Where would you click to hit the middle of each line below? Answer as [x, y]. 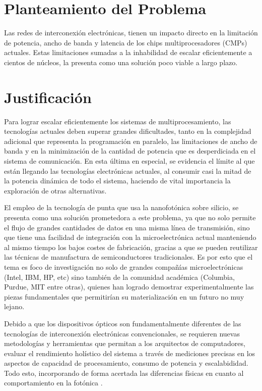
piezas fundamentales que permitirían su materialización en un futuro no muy [124, 296]
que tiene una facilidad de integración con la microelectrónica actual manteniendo [130, 237]
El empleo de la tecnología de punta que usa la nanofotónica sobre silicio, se [121, 207]
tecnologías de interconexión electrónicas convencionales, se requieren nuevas [122, 333]
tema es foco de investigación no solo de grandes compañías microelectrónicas [124, 266]
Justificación [48, 97]
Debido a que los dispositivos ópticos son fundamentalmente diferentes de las [123, 323]
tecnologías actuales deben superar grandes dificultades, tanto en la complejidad [128, 131]
